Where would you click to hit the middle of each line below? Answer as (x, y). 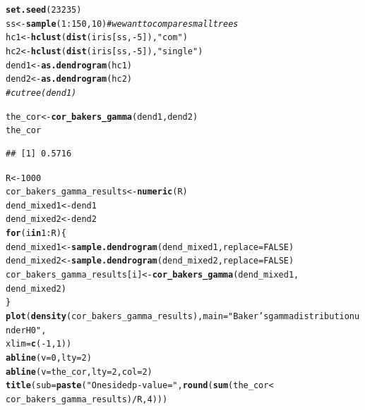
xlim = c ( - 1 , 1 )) (39, 344)
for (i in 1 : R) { (36, 234)
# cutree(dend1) (41, 93)
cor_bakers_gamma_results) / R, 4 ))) (87, 399)
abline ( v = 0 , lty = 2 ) (49, 358)
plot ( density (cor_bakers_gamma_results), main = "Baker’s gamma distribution (180, 317)
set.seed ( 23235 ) (44, 10)
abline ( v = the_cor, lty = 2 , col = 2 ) (79, 372)
